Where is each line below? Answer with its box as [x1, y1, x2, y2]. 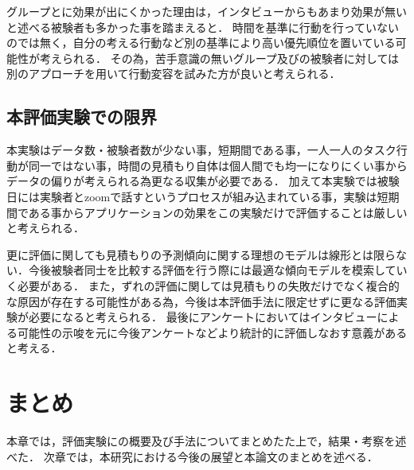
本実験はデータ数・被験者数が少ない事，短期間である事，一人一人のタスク [6, 142, 396, 158]
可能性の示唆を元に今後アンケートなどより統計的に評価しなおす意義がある [17, 324, 408, 340]
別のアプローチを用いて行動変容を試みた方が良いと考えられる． [6, 65, 341, 82]
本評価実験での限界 [6, 104, 157, 129]
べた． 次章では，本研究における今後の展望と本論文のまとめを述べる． [6, 448, 378, 464]
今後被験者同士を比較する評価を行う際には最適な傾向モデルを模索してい [28, 262, 408, 278]
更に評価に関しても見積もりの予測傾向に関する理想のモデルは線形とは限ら [6, 246, 396, 262]
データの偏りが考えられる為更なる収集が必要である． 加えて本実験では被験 [6, 173, 400, 189]
